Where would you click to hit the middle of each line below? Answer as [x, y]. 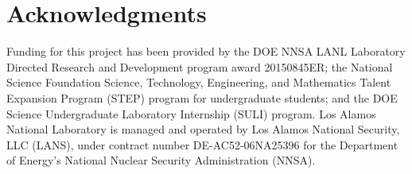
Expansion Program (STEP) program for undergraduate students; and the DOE [202, 97]
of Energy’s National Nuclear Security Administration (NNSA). [161, 160]
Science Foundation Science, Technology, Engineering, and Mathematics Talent [199, 82]
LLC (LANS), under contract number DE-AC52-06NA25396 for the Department [202, 144]
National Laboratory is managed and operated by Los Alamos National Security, [203, 129]
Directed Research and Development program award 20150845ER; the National [200, 66]
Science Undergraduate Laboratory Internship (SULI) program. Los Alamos [191, 113]
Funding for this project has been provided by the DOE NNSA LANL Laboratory [206, 51]
